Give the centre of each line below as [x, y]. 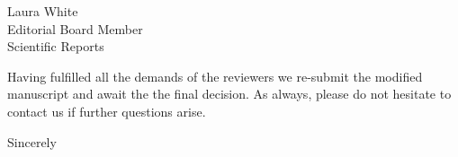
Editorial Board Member [75, 28]
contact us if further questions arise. [107, 111]
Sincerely [32, 141]
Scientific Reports [56, 46]
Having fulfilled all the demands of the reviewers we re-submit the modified [215, 76]
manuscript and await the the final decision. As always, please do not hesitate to [229, 94]
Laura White [43, 11]
